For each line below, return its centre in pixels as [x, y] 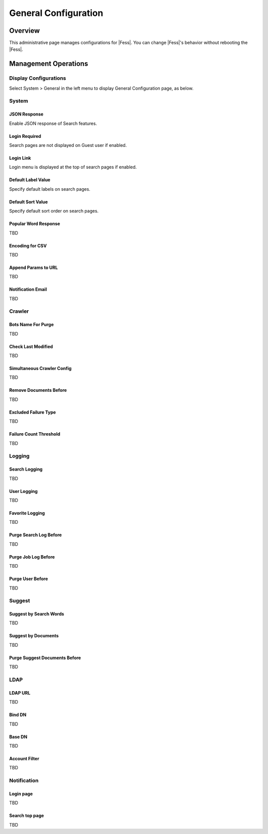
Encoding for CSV [28, 245]
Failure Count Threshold [35, 434]
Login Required [25, 136]
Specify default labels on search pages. [50, 189]
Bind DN [18, 715]
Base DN [18, 736]
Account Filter [24, 758]
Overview [25, 31]
